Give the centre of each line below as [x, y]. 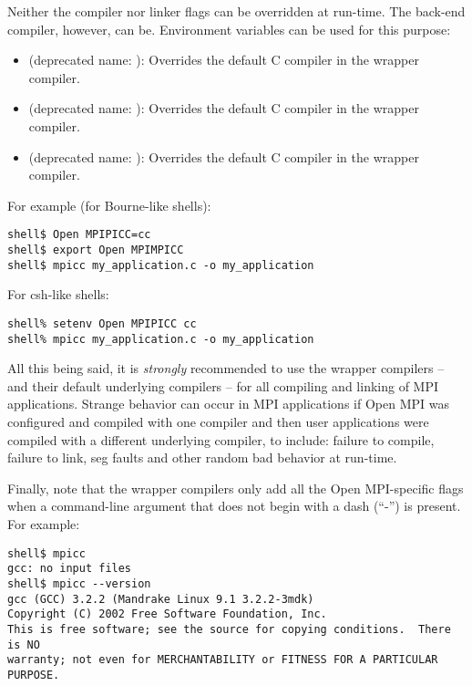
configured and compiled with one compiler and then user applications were [218, 421]
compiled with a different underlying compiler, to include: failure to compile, [221, 439]
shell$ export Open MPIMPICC [96, 250]
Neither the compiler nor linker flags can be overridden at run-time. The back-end [236, 11]
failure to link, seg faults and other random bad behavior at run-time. [202, 457]
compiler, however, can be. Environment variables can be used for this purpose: [229, 29]
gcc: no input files [70, 569]
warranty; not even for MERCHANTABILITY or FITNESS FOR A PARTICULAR [223, 660]
